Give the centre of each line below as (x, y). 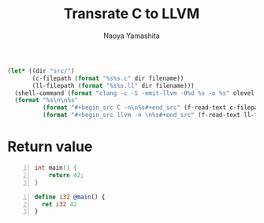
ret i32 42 (59, 204)
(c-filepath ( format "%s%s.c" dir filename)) (108, 78)
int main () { (56, 168)
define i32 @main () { (70, 197)
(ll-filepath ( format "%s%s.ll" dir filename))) (113, 85)
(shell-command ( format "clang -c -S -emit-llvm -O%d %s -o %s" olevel (135, 93)
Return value (50, 147)
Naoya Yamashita (132, 36)
